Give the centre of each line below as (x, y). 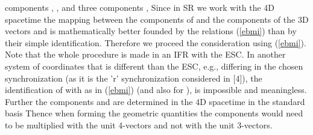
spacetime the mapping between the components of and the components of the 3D (157, 19)
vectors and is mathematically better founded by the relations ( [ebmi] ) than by (151, 31)
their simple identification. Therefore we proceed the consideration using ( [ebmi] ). (156, 42)
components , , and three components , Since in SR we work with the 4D (140, 7)
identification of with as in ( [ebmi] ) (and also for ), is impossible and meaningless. (156, 90)
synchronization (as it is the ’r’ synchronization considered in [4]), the (134, 78)
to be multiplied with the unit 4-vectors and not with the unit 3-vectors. (139, 124)
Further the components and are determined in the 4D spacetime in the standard (155, 101)
